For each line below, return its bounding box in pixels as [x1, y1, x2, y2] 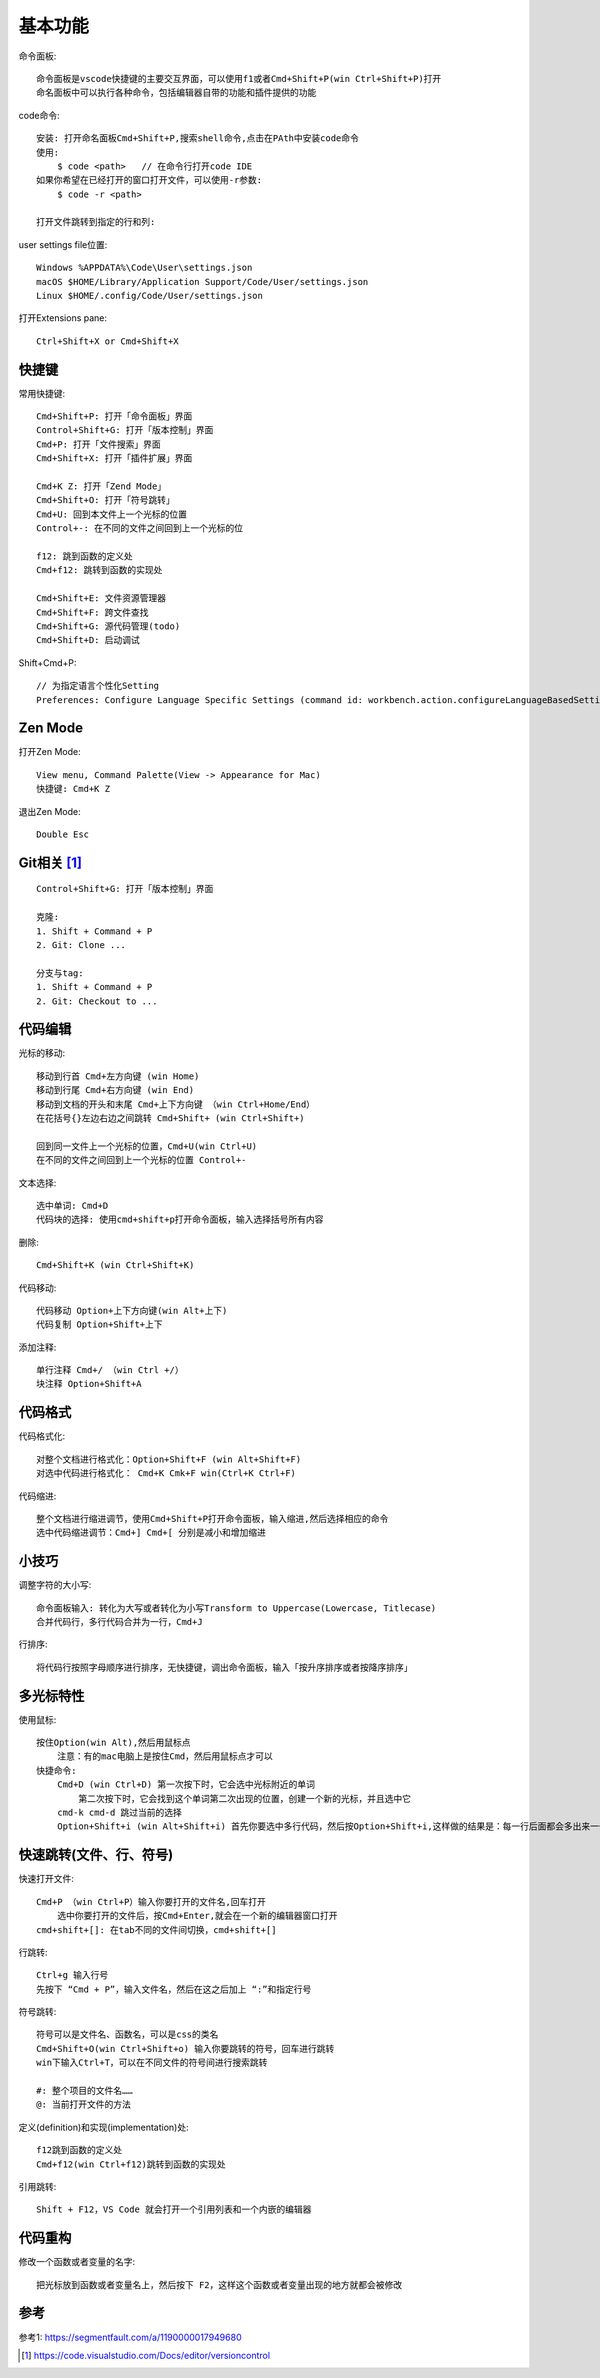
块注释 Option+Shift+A [36, 1378, 142, 1390]
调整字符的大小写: [18, 1579, 92, 1591]
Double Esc [36, 828, 90, 840]
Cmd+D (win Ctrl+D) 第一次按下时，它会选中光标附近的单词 [56, 1779, 315, 1790]
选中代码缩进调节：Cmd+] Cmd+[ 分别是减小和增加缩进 [36, 1527, 267, 1539]
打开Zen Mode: [18, 746, 81, 758]
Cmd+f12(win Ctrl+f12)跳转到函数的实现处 [36, 2158, 227, 2170]
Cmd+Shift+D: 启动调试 [36, 635, 140, 646]
